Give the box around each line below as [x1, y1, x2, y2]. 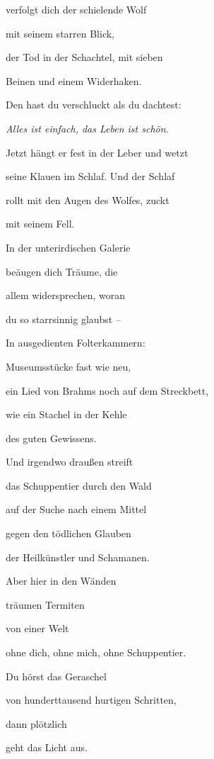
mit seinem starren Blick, [6, 26, 115, 40]
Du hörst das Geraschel [6, 668, 107, 683]
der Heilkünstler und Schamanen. [6, 549, 150, 564]
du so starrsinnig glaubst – [6, 311, 121, 326]
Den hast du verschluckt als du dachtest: [6, 97, 182, 112]
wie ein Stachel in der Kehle [6, 407, 127, 422]
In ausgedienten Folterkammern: [6, 335, 145, 350]
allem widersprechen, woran [6, 288, 125, 303]
